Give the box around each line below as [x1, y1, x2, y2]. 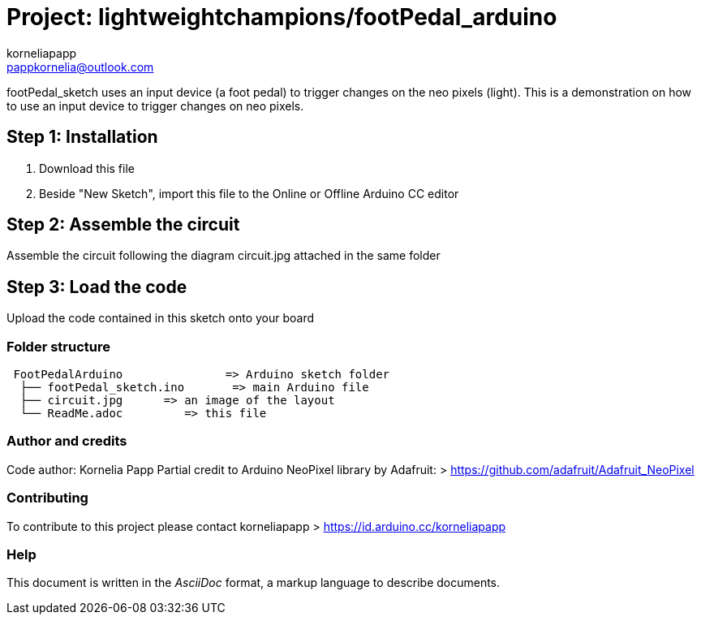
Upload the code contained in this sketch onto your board [6, 311, 315, 326]
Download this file [39, 161, 135, 175]
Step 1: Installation [6, 127, 158, 148]
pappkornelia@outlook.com [6, 59, 154, 74]
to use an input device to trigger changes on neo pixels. [6, 98, 304, 113]
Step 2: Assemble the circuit [6, 214, 240, 235]
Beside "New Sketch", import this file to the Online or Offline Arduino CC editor [39, 186, 459, 201]
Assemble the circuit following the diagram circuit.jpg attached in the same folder [6, 248, 441, 263]
